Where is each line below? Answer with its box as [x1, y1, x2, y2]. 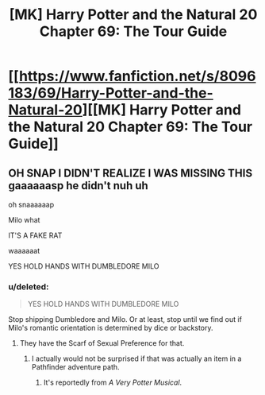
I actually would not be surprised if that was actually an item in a [31, 354, 242, 363]
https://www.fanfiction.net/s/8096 [18, 68, 256, 85]
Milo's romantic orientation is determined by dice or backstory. [8, 323, 213, 333]
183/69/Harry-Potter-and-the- [8, 84, 214, 103]
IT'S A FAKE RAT [8, 230, 63, 240]
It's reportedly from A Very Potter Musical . [43, 378, 182, 387]
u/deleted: [8, 281, 49, 292]
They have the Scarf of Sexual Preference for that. [19, 339, 185, 348]
